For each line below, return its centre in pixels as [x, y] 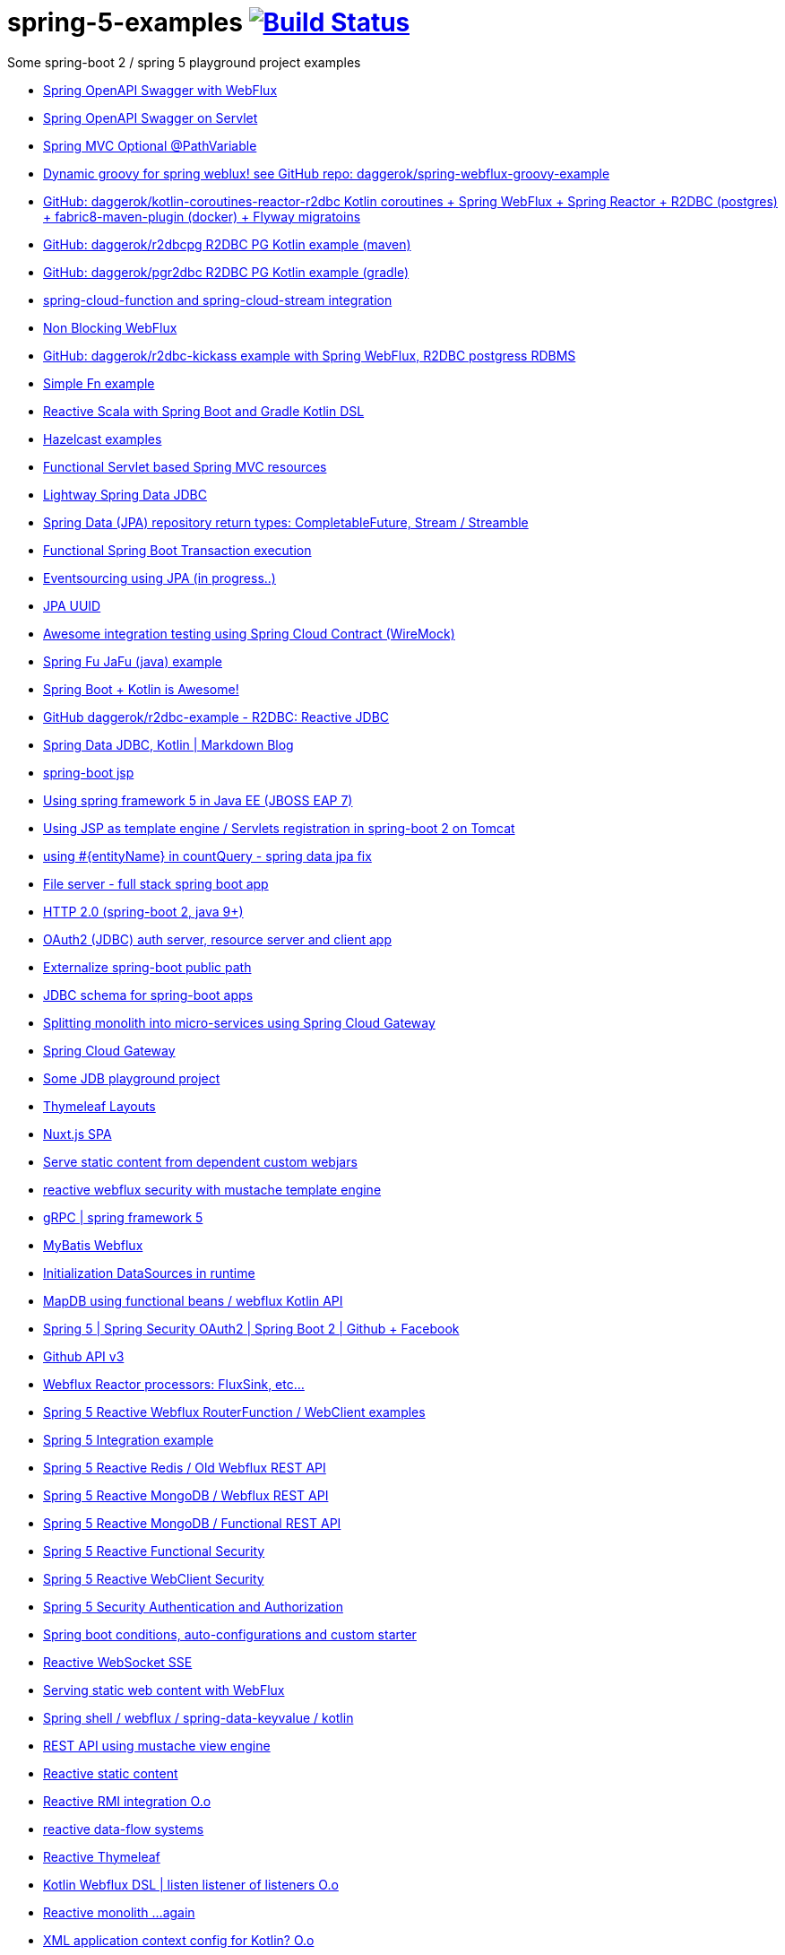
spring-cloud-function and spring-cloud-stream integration [218, 300]
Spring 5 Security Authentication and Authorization [193, 1606]
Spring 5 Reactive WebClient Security [154, 1578]
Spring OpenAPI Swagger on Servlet [151, 117]
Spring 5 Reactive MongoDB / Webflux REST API [186, 1495]
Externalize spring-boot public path [147, 967]
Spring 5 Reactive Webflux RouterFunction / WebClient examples [234, 1412]
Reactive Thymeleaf [102, 1856]
